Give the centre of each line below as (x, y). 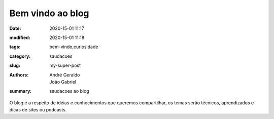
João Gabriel (63, 82)
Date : (15, 28)
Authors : (19, 75)
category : (20, 56)
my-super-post (65, 65)
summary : (21, 91)
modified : (20, 37)
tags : (15, 47)
